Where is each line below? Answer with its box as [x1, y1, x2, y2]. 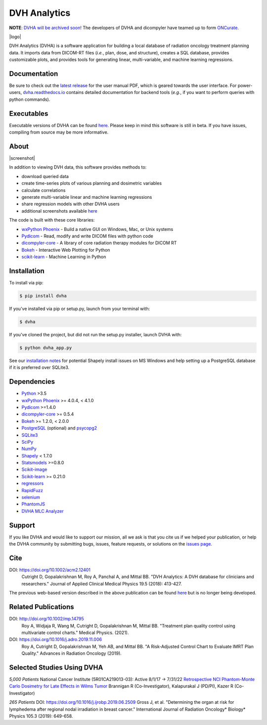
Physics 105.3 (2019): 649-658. [9, 713, 73, 719]
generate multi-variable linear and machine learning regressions [21, 194, 152, 200]
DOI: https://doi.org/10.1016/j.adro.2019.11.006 [9, 636, 102, 642]
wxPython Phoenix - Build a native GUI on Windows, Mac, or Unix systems [21, 226, 174, 232]
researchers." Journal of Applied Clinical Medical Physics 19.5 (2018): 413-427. [21, 581, 182, 587]
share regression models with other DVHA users [21, 201, 120, 207]
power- [237, 83, 253, 89]
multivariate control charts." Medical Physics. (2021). [21, 630, 129, 635]
